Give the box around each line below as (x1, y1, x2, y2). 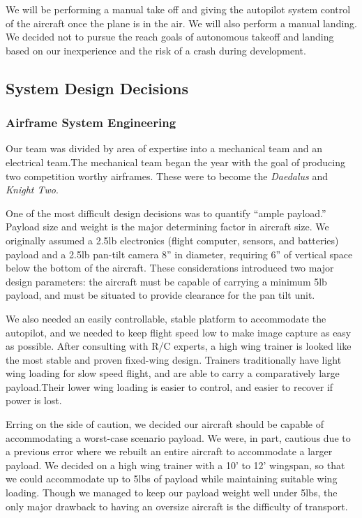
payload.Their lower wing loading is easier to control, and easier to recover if (6, 379, 333, 394)
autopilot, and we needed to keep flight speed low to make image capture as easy (6, 325, 352, 339)
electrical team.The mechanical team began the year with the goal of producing (6, 154, 345, 169)
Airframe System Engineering (6, 114, 176, 131)
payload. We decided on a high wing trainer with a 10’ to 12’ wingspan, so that (6, 457, 345, 472)
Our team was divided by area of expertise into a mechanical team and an (6, 141, 323, 156)
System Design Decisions (6, 77, 188, 98)
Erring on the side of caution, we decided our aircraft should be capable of (6, 417, 324, 431)
